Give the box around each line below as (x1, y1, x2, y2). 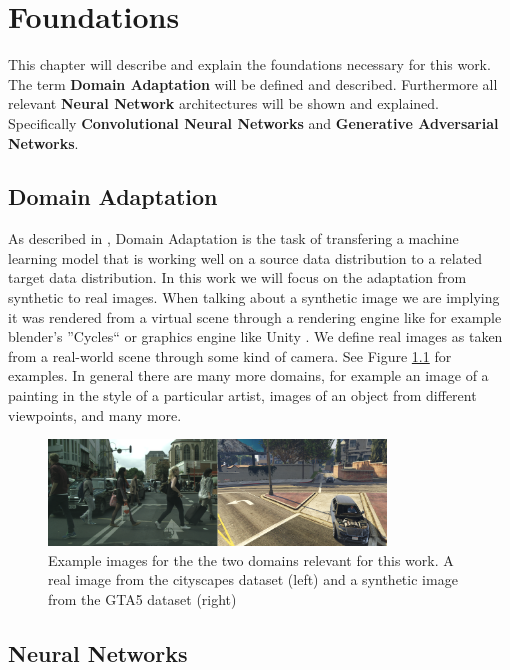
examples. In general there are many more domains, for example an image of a (8, 365, 489, 386)
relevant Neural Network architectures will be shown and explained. (8, 93, 439, 114)
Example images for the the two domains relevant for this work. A (48, 549, 454, 570)
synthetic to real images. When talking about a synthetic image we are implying (8, 287, 500, 308)
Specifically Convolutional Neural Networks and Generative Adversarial (8, 112, 499, 133)
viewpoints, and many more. (8, 404, 182, 425)
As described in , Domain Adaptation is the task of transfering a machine (8, 228, 459, 249)
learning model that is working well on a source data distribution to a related (8, 247, 483, 268)
